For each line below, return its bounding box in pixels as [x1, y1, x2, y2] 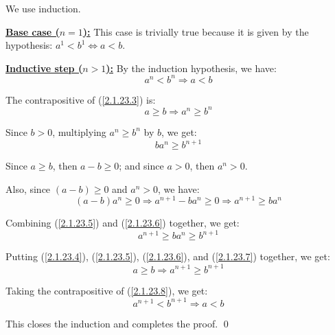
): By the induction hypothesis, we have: [106, 60, 277, 75]
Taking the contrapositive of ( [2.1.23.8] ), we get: [5, 283, 208, 297]
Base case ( [5, 24, 60, 38]
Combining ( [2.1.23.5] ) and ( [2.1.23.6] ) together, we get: [5, 216, 240, 230]
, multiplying [52, 124, 106, 139]
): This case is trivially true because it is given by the [82, 24, 309, 38]
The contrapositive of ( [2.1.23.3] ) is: [5, 92, 156, 106]
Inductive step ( [5, 60, 83, 75]
